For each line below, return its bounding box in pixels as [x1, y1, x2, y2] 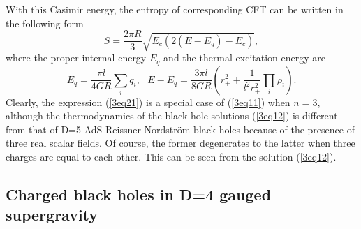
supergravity [6, 204, 98, 226]
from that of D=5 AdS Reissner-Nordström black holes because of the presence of [6, 121, 355, 136]
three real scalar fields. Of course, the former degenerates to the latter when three [6, 135, 355, 150]
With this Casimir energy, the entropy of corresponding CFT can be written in [6, 2, 344, 16]
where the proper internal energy [6, 50, 147, 65]
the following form [6, 15, 84, 30]
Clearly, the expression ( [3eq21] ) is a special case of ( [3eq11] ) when [6, 94, 290, 109]
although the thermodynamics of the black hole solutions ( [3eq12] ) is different [6, 108, 338, 123]
